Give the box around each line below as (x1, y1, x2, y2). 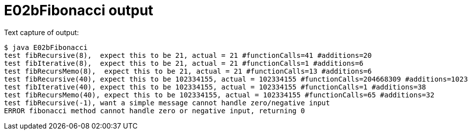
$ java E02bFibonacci (4, 43, 88, 51)
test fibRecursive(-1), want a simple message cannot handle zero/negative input (4, 98, 330, 107)
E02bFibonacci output (4, 2, 154, 19)
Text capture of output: (4, 28, 79, 37)
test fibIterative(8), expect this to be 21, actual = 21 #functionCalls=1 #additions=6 (4, 59, 363, 67)
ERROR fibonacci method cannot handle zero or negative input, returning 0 (4, 106, 305, 115)
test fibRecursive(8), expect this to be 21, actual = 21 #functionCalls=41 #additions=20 (4, 51, 372, 59)
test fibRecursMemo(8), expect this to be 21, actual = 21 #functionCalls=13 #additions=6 (4, 67, 372, 75)
